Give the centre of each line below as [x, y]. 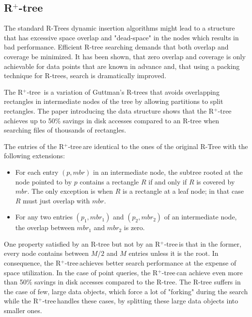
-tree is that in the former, [203, 243]
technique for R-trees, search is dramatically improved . [85, 75]
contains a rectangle [109, 181]
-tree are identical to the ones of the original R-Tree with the [158, 146]
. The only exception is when [70, 191]
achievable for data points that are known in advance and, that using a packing [122, 66]
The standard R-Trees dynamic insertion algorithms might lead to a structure [119, 28]
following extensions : [34, 156]
